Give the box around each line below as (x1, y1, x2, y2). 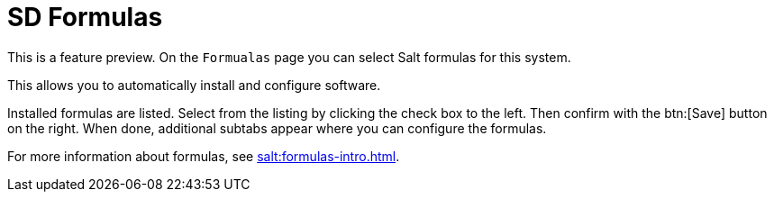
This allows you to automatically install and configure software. (7, 77, 381, 93)
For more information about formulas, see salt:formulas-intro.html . (7, 148, 400, 164)
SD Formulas (7, 2, 163, 32)
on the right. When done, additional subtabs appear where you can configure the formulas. (7, 120, 547, 136)
